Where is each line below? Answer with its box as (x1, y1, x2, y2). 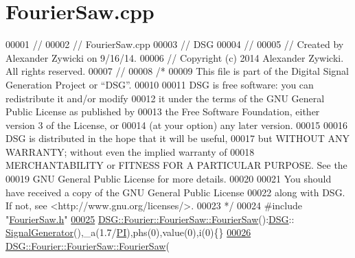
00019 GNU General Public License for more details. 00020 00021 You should (5, 172, 332, 186)
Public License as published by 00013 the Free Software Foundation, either (5, 104, 320, 119)
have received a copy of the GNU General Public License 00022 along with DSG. (5, 185, 345, 199)
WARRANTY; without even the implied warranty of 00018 (5, 144, 255, 159)
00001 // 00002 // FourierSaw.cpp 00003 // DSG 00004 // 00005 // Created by (5, 37, 344, 51)
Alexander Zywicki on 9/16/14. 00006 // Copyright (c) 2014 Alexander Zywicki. (5, 50, 344, 64)
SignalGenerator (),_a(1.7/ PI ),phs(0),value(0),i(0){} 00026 (5, 225, 251, 239)
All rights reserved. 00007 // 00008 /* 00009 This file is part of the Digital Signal (5, 64, 350, 78)
